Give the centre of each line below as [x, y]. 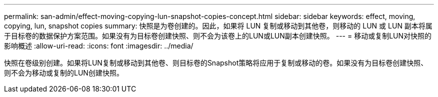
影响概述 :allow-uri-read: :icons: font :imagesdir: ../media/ [99, 46]
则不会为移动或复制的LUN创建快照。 [64, 73]
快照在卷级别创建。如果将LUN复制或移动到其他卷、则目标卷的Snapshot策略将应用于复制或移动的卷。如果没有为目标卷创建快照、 [216, 63]
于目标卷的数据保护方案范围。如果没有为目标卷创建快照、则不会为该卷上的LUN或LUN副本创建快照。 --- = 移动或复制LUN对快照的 [218, 36]
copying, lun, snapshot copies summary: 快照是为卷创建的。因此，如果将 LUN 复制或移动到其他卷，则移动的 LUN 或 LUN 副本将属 [218, 26]
